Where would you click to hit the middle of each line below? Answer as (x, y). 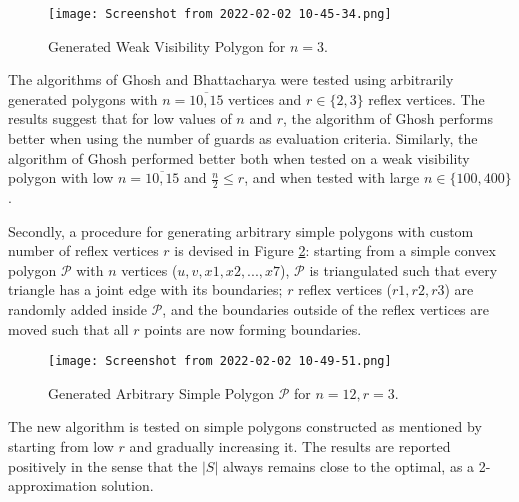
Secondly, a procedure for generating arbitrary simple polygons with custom (241, 230)
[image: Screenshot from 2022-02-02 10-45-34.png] (220, 14)
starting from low (61, 446)
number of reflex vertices (83, 250)
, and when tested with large (332, 177)
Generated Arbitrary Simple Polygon (161, 392)
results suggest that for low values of (120, 118)
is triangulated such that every (403, 269)
